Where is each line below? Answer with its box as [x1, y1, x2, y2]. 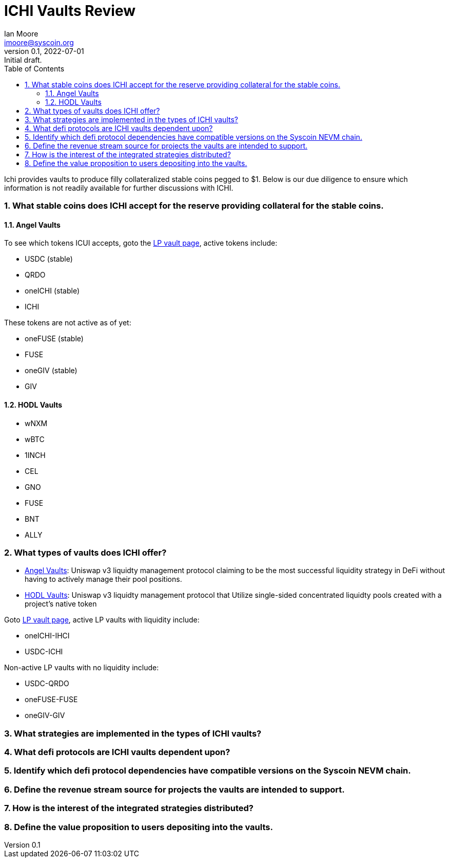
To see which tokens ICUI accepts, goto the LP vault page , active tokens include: [4, 239, 278, 248]
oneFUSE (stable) [25, 334, 84, 343]
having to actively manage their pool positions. [25, 575, 182, 584]
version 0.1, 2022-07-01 [4, 46, 84, 56]
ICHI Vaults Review [4, 2, 135, 20]
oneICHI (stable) [25, 286, 80, 296]
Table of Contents [4, 64, 65, 73]
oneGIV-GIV [25, 711, 65, 720]
